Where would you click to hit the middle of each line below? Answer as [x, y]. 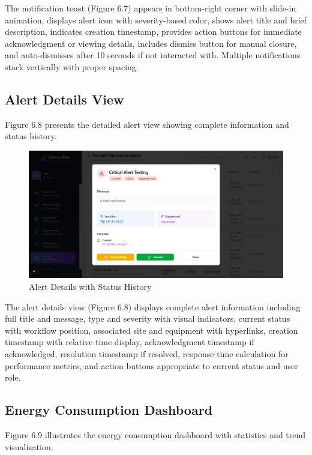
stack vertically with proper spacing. [72, 66]
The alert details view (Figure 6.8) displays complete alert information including [153, 306]
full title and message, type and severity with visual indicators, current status [148, 318]
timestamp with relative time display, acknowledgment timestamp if [130, 342]
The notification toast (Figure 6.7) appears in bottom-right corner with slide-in [151, 8]
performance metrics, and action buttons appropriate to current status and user [151, 365]
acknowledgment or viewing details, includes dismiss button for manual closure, [151, 43]
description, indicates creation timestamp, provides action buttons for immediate [153, 32]
